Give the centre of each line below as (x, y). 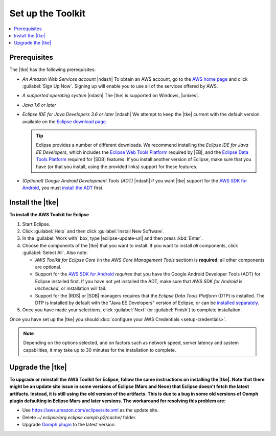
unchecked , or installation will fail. (71, 288)
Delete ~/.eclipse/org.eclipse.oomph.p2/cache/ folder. (79, 417)
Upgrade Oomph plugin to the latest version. (69, 425)
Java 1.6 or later (39, 105)
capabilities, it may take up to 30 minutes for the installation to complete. (100, 350)
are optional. (48, 267)
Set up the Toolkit (48, 13)
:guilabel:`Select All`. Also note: (55, 253)
